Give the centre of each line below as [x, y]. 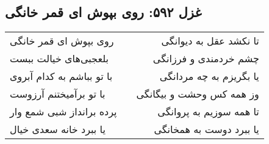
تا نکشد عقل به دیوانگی [210, 41]
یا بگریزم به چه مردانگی [209, 76]
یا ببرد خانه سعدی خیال [58, 129]
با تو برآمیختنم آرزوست [58, 94]
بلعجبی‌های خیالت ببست [59, 59]
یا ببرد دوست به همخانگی [206, 129]
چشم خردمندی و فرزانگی [206, 59]
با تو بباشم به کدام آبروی [61, 76]
